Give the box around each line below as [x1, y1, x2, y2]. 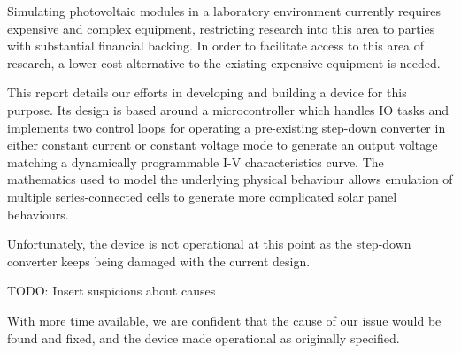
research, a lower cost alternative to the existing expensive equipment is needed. [7, 53, 441, 72]
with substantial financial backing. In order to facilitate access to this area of [7, 36, 425, 55]
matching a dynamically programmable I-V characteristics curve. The [7, 152, 384, 171]
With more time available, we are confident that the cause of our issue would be [7, 311, 442, 329]
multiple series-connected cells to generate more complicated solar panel [7, 187, 397, 205]
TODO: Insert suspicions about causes [7, 281, 216, 300]
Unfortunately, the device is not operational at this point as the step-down [7, 234, 411, 253]
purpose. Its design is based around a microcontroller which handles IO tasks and [7, 100, 449, 119]
